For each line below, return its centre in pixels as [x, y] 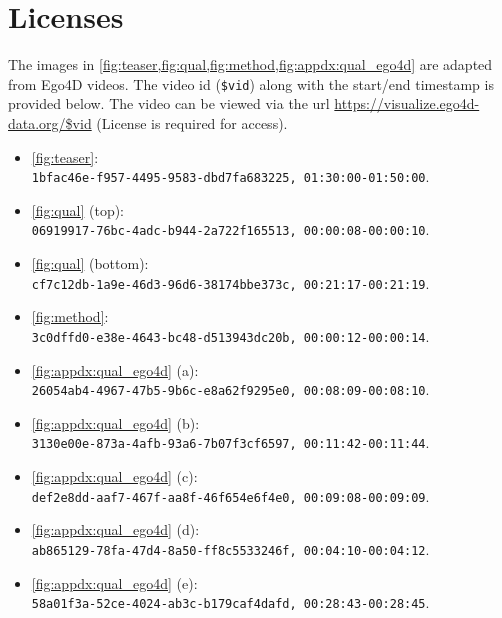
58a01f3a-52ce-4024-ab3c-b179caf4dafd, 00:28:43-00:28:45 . [230, 602]
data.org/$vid [50, 122]
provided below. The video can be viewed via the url [169, 103]
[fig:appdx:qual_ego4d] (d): [115, 529]
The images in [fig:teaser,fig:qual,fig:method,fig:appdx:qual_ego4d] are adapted [250, 64]
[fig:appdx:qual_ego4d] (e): [114, 582]
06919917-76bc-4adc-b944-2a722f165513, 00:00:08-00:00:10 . [230, 229]
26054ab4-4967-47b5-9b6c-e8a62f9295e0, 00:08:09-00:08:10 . [230, 389]
